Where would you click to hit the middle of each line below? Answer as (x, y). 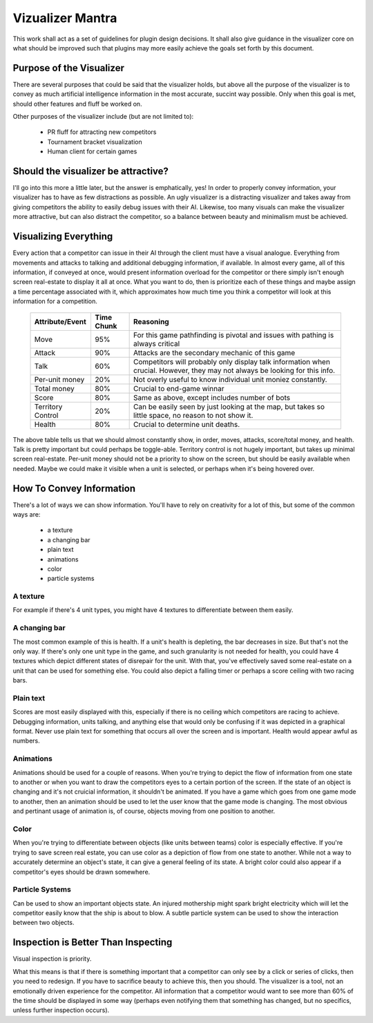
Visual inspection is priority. (52, 959)
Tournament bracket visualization (95, 142)
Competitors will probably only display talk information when (232, 361)
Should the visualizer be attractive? (91, 171)
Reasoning (151, 321)
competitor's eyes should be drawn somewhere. (82, 872)
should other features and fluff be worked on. (77, 104)
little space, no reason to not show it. (193, 415)
